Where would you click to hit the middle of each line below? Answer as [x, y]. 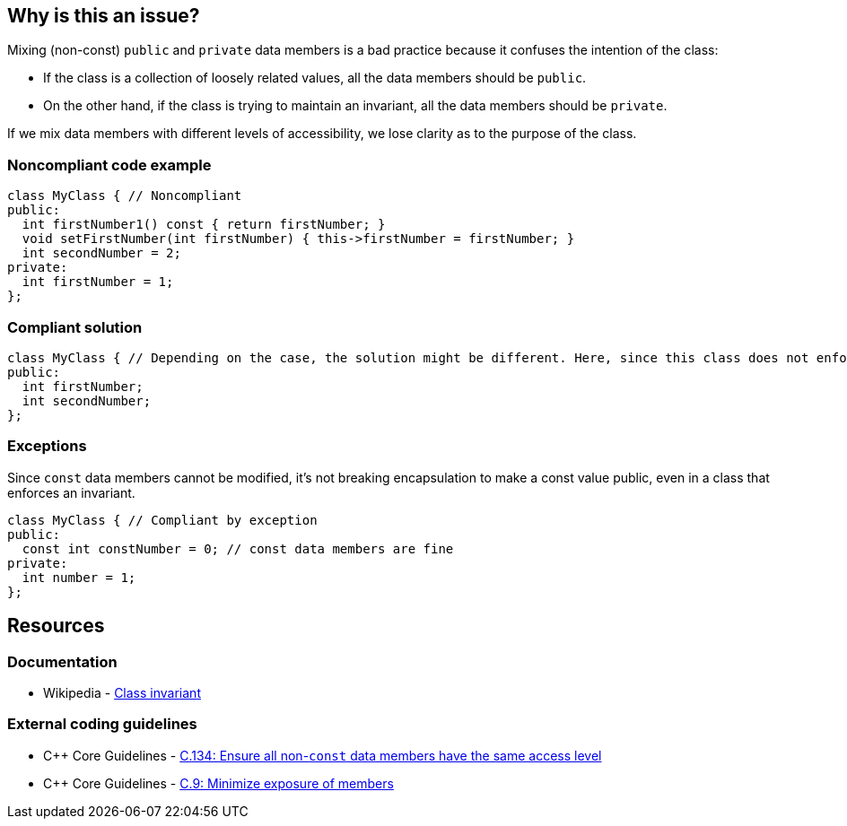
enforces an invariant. [71, 492]
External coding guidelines [102, 724]
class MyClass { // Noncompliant [125, 196]
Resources [56, 626]
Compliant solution [75, 327]
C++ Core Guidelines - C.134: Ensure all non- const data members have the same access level [323, 755]
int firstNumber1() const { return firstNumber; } [204, 225]
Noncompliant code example [109, 165]
